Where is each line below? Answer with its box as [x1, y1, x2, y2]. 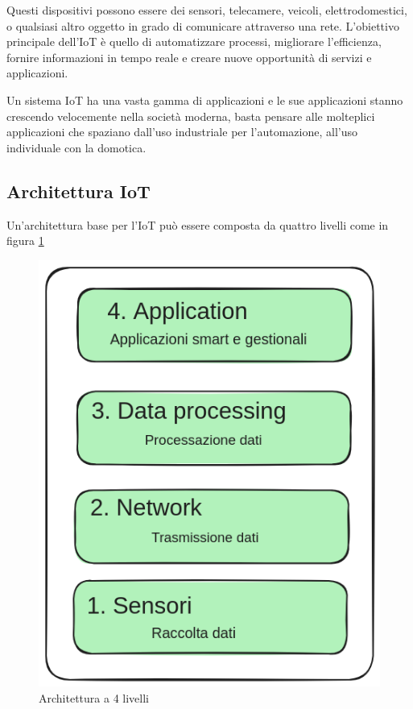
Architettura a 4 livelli [39, 689, 149, 706]
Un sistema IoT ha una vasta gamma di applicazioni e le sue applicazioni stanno [6, 91, 403, 108]
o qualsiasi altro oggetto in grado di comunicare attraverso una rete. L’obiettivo [6, 17, 399, 34]
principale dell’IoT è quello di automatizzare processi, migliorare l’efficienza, [6, 33, 382, 50]
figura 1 [6, 232, 44, 249]
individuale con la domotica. [6, 139, 147, 155]
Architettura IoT [6, 178, 151, 203]
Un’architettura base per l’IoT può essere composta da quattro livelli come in [6, 216, 389, 233]
